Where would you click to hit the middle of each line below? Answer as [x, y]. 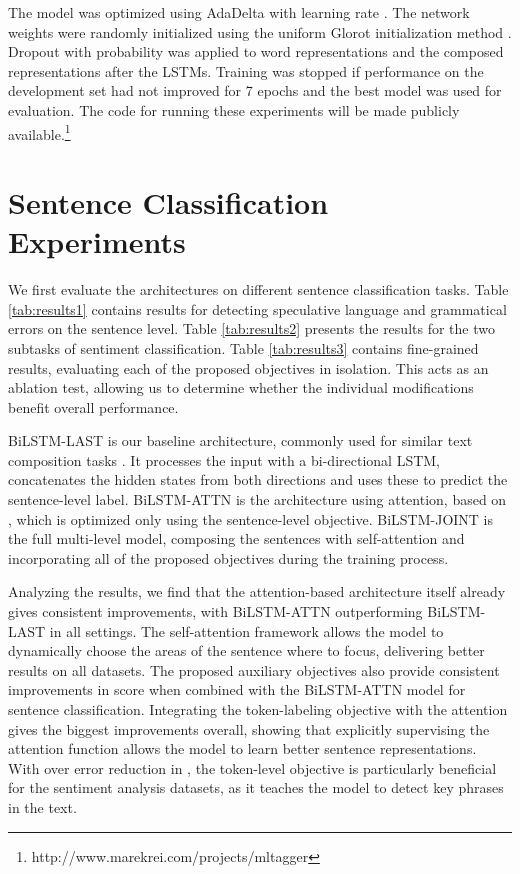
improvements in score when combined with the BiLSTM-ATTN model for [237, 689]
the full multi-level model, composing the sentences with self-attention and [236, 538]
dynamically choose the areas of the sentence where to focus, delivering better [246, 650]
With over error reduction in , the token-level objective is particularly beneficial [252, 767]
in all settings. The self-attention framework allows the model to [246, 630]
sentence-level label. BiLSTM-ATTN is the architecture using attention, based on [257, 499]
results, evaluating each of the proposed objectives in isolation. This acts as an [248, 367]
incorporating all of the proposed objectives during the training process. [228, 557]
